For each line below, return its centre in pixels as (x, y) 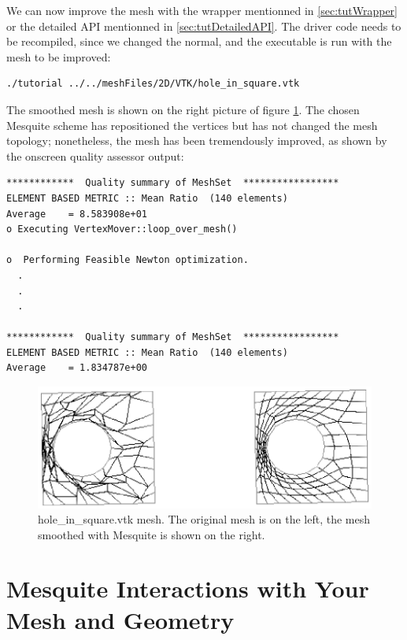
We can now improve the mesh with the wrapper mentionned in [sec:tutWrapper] (202, 10)
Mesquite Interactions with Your (188, 588)
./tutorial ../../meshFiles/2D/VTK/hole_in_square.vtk (153, 84)
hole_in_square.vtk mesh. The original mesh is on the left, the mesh (204, 519)
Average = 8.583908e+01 (77, 214)
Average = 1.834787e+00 (77, 368)
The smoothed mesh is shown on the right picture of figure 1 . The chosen (183, 109)
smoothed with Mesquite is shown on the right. (152, 534)
